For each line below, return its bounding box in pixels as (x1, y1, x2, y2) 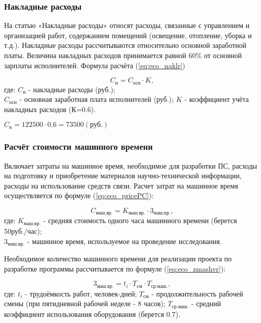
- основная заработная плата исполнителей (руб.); (19, 94, 174, 104)
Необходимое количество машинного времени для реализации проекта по (4, 253, 232, 263)
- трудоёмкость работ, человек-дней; (24, 288, 137, 299)
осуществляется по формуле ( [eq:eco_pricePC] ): (4, 190, 154, 201)
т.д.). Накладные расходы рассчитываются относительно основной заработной (4, 40, 247, 50)
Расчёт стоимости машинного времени (4, 140, 153, 153)
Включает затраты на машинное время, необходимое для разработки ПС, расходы (4, 160, 257, 171)
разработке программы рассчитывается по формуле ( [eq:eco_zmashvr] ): (4, 263, 226, 274)
